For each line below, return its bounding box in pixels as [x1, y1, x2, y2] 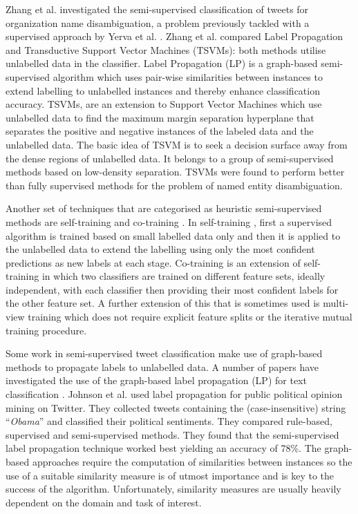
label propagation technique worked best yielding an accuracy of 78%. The [6, 441, 321, 455]
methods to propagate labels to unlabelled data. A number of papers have [6, 359, 319, 374]
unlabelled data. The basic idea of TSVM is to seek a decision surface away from [6, 137, 348, 151]
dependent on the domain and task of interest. [6, 495, 202, 509]
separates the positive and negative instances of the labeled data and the [6, 124, 314, 138]
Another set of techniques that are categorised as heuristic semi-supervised [6, 201, 322, 216]
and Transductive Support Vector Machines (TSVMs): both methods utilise [6, 42, 326, 57]
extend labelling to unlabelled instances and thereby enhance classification [6, 83, 320, 97]
